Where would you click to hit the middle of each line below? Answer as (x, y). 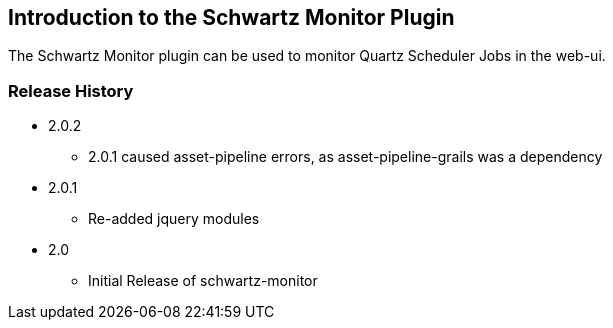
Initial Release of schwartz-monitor (203, 281)
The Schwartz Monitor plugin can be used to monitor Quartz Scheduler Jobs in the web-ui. (307, 56)
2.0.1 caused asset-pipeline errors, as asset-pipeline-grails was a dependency (345, 157)
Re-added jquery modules (174, 219)
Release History (71, 90)
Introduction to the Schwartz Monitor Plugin (231, 17)
